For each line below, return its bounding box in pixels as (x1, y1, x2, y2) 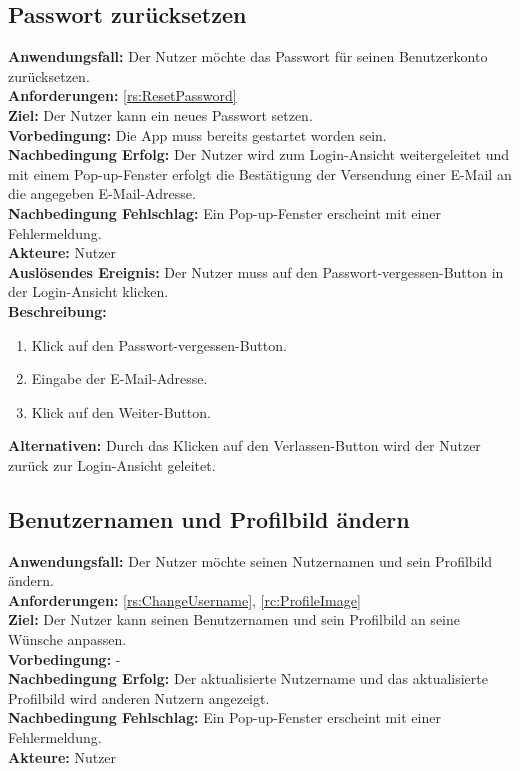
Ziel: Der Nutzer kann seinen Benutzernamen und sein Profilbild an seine (8, 609, 460, 630)
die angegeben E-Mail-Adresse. (8, 183, 196, 204)
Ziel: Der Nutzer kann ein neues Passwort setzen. (8, 104, 313, 125)
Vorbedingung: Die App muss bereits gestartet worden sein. (8, 124, 387, 145)
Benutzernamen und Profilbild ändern (8, 503, 410, 534)
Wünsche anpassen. (8, 629, 127, 650)
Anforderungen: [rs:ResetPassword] (8, 85, 237, 106)
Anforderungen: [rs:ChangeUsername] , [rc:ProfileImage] (8, 589, 361, 610)
